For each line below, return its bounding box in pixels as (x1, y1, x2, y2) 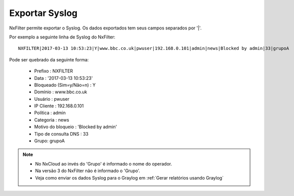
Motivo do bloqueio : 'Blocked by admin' (34, 124, 117, 130)
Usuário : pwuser (34, 96, 69, 102)
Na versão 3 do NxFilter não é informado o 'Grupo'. (35, 168, 140, 174)
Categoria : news (34, 117, 69, 123)
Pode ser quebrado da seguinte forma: (9, 56, 89, 62)
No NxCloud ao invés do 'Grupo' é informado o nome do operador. (35, 161, 172, 167)
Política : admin (34, 110, 66, 116)
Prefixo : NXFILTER (34, 68, 73, 74)
